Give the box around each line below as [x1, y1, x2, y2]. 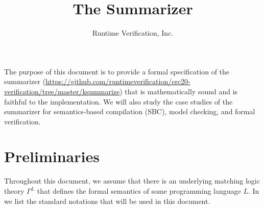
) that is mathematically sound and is [119, 86, 238, 96]
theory [4, 186, 25, 196]
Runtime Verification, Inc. [92, 28, 174, 38]
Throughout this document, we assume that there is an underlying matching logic [4, 175, 260, 186]
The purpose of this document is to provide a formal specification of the [4, 66, 230, 76]
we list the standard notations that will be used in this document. [4, 195, 210, 206]
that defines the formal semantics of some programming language [37, 186, 241, 196]
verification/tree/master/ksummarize [4, 86, 120, 96]
